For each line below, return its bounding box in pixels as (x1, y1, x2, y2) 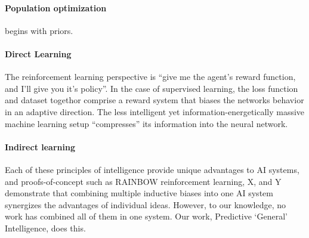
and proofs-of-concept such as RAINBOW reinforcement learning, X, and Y (5, 175, 282, 187)
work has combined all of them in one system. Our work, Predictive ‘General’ (5, 210, 288, 222)
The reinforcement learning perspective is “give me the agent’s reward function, (5, 70, 296, 83)
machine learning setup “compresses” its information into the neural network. (5, 117, 288, 129)
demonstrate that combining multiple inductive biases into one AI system (5, 187, 273, 199)
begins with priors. (5, 24, 73, 36)
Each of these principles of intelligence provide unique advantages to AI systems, (5, 163, 299, 175)
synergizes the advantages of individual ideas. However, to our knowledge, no (5, 198, 286, 211)
